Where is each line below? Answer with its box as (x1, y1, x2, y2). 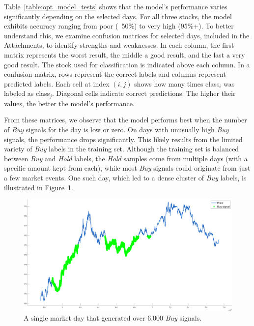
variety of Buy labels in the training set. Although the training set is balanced (4, 144, 239, 154)
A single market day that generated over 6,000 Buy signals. (24, 313, 202, 323)
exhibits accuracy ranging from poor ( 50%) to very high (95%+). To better (4, 21, 234, 31)
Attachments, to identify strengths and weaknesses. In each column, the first (4, 40, 234, 50)
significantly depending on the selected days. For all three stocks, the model (4, 11, 232, 21)
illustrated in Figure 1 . (4, 182, 73, 192)
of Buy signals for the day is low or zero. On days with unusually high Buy (4, 124, 229, 134)
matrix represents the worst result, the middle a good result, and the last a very (4, 49, 245, 59)
